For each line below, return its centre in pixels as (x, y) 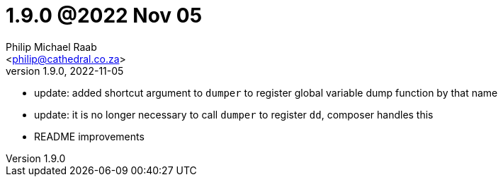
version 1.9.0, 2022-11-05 (65, 71)
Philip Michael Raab (51, 47)
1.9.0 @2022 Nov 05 (104, 16)
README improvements (89, 136)
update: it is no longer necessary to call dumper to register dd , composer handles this (234, 114)
